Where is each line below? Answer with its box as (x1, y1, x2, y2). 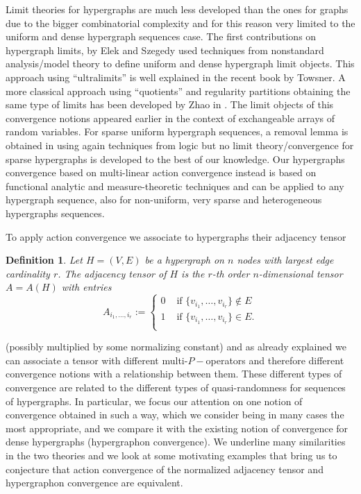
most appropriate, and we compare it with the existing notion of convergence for (6, 420, 349, 435)
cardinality (6, 266, 50, 280)
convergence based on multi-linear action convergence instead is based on (6, 165, 317, 180)
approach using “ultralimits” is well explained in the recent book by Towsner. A (6, 69, 346, 84)
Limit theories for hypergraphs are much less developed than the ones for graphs (6, 2, 349, 16)
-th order (212, 266, 250, 280)
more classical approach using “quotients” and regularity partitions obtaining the (6, 83, 351, 98)
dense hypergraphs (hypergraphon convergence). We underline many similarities (6, 434, 346, 449)
